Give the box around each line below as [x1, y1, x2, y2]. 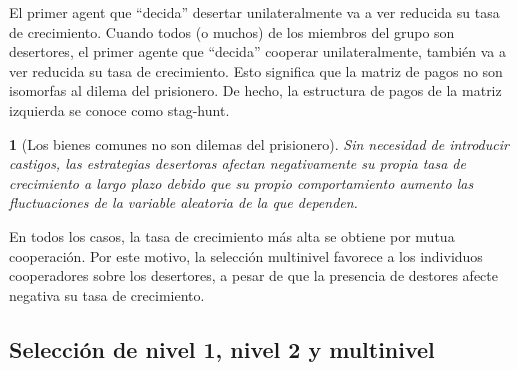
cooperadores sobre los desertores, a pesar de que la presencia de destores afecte [9, 265, 498, 286]
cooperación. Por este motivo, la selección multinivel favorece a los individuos [9, 245, 483, 266]
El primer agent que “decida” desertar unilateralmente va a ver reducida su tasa [9, 2, 500, 22]
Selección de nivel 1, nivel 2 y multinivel [9, 333, 435, 364]
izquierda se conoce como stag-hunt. [9, 99, 230, 120]
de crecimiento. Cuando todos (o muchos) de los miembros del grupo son [9, 21, 455, 42]
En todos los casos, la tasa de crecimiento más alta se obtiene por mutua [9, 225, 455, 246]
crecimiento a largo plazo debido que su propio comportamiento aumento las [9, 172, 474, 193]
